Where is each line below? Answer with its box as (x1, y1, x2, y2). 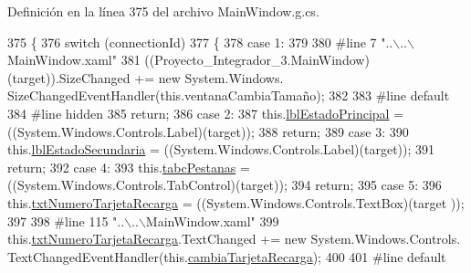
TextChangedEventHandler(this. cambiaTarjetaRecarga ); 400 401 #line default (7, 247, 446, 266)
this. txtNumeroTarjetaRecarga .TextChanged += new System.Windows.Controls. (7, 229, 461, 248)
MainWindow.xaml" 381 (7, 50, 141, 69)
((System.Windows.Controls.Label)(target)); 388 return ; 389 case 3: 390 (7, 121, 409, 141)
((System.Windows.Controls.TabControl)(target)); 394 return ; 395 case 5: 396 (7, 175, 442, 194)
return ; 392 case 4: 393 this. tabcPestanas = (7, 157, 250, 176)
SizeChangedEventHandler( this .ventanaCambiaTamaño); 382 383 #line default (7, 86, 450, 105)
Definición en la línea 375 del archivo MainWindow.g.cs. (7, 2, 319, 20)
